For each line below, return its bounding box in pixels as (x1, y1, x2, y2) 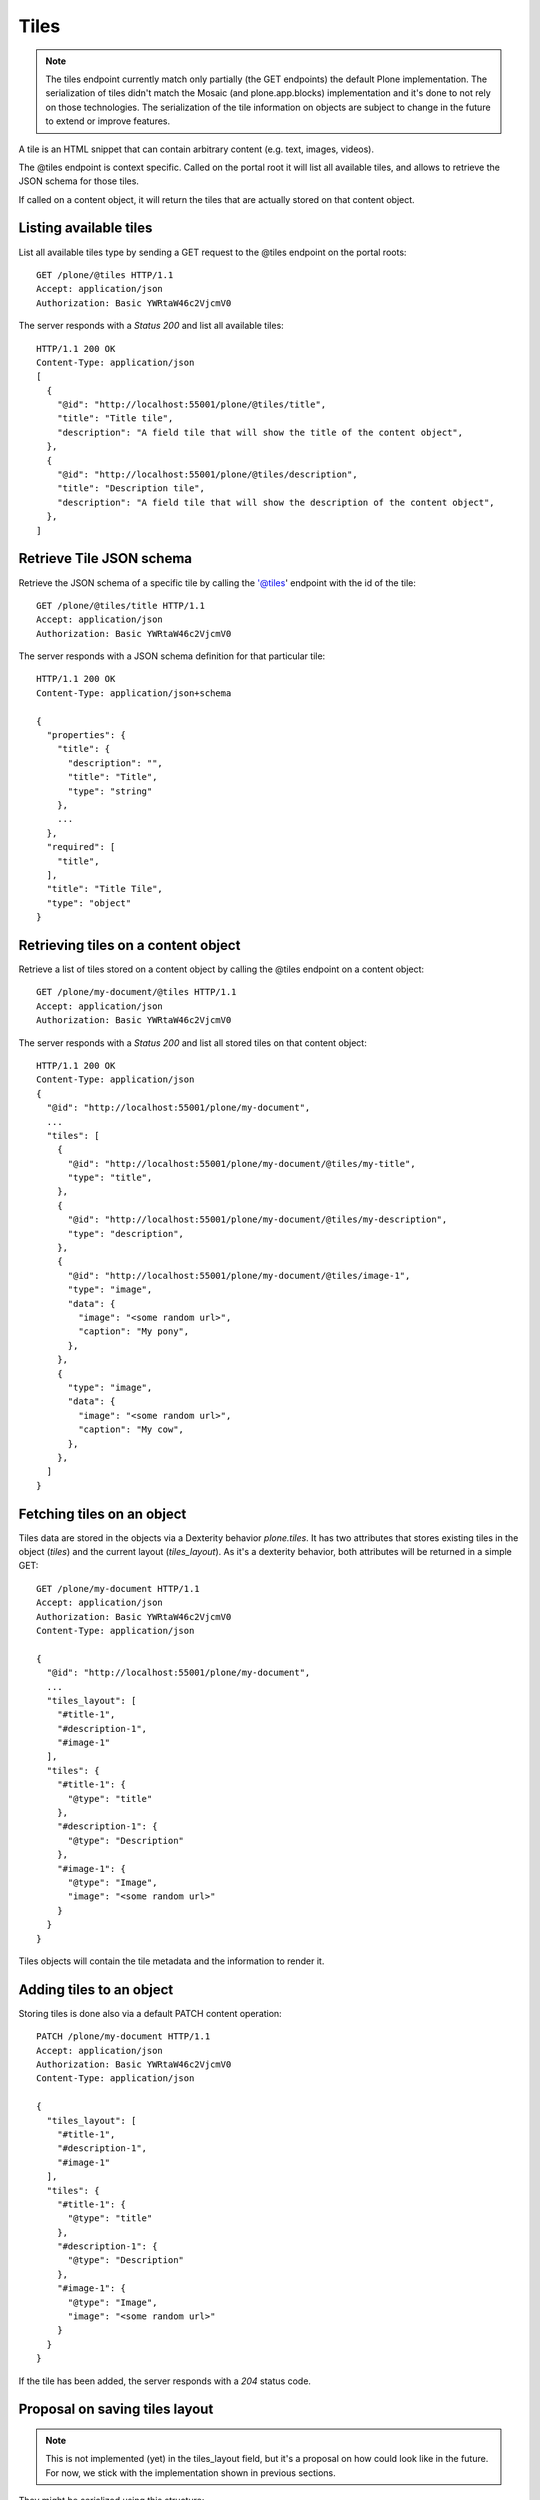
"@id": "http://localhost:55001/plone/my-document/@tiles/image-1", (67, 1270, 411, 1281)
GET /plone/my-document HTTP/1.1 (36, 1583, 200, 1594)
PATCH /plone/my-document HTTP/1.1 (36, 2031, 211, 2042)
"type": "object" (46, 897, 132, 909)
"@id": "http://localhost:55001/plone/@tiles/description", (56, 469, 359, 480)
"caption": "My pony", (78, 1326, 190, 1337)
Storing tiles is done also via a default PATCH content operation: (18, 2007, 282, 2019)
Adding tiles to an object (18, 1981, 174, 1998)
